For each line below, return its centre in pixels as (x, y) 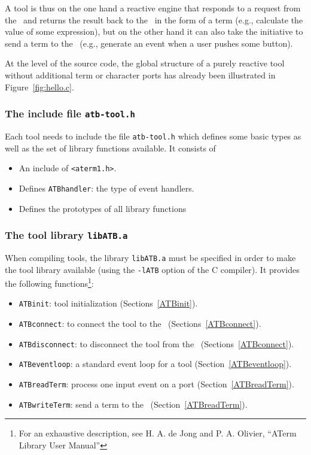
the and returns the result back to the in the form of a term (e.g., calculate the (154, 19)
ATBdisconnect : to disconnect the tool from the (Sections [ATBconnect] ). (156, 343)
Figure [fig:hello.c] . (39, 87)
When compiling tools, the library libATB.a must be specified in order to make (150, 257)
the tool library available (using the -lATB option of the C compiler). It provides (152, 269)
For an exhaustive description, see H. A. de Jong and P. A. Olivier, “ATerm (158, 433)
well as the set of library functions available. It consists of (110, 148)
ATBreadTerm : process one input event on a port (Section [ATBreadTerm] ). (156, 384)
